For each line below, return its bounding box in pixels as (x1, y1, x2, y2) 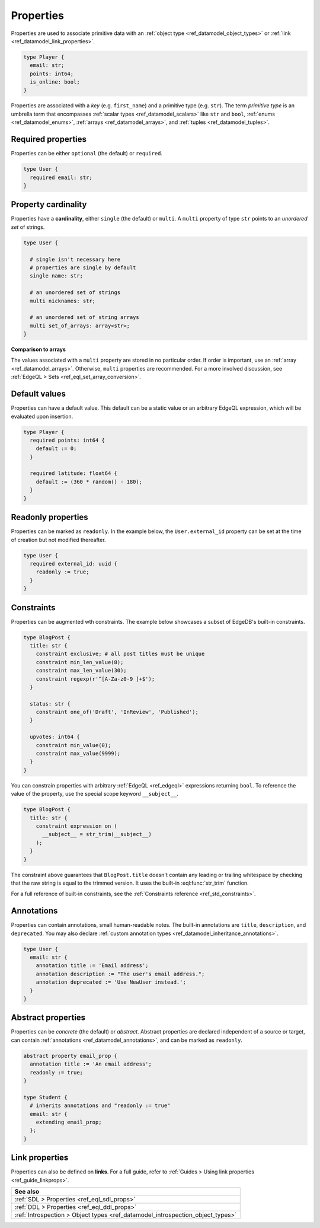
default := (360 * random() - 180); (36, 478, 142, 485)
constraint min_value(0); (36, 742, 111, 748)
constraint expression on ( (36, 822, 118, 830)
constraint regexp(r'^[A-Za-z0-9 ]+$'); (36, 675, 155, 682)
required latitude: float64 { (30, 470, 118, 477)
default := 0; (36, 445, 77, 452)
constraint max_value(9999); (36, 750, 121, 757)
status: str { (30, 700, 71, 707)
